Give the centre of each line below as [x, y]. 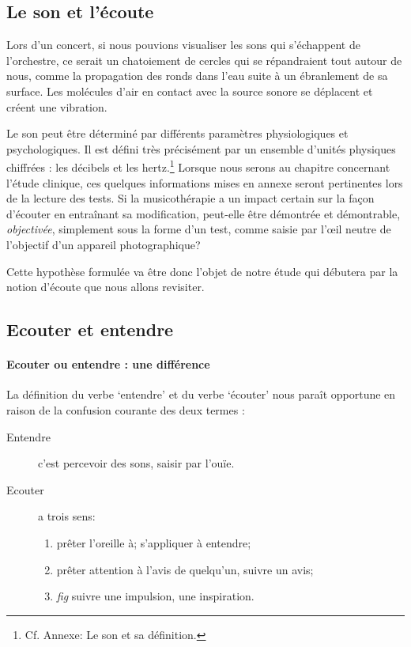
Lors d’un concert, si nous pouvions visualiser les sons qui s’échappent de [183, 45]
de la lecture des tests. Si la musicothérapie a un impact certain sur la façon [190, 198]
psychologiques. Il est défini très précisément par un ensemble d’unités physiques [201, 148]
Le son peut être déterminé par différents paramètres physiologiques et [177, 133]
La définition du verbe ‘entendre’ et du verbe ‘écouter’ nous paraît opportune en [201, 394]
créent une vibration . [57, 106]
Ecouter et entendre [90, 329]
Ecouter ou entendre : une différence [108, 364]
